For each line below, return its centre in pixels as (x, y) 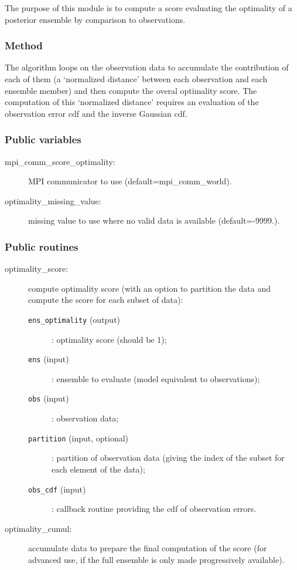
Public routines (42, 246)
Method (24, 45)
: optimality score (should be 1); (109, 339)
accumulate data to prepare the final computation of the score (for (148, 548)
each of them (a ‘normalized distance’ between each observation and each (136, 79)
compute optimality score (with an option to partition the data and (149, 288)
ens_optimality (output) (74, 319)
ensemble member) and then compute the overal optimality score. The (131, 90)
